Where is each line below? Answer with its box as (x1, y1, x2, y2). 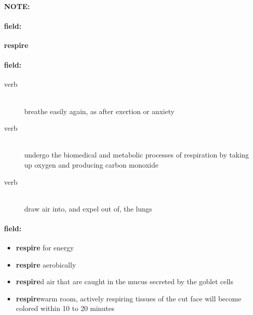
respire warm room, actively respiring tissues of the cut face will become (16, 293, 241, 303)
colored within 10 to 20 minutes (16, 303, 114, 313)
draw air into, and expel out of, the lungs (24, 203, 152, 214)
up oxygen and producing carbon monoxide (24, 159, 158, 170)
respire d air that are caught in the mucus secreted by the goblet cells (16, 276, 234, 287)
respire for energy (16, 242, 74, 253)
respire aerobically (16, 259, 76, 270)
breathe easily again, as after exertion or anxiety (24, 106, 175, 116)
